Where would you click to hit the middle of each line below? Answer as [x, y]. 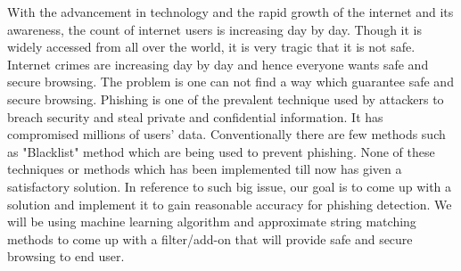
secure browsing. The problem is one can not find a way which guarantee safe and [230, 82]
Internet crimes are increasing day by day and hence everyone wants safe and [218, 64]
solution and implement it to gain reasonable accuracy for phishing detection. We [230, 204]
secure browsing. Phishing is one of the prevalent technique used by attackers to [226, 99]
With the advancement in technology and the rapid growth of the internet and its [230, 12]
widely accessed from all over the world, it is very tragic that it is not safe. [211, 47]
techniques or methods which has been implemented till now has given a [205, 169]
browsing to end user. [66, 256]
